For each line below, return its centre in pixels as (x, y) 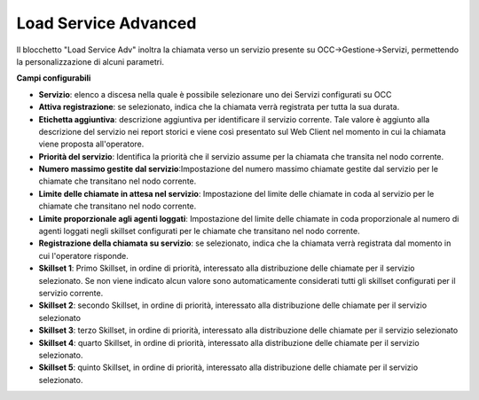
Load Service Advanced (106, 23)
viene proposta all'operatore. (91, 144)
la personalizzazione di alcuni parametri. (90, 61)
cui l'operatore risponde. (83, 255)
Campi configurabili (54, 78)
